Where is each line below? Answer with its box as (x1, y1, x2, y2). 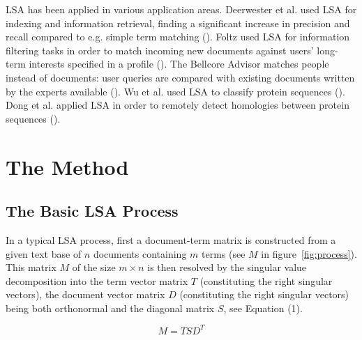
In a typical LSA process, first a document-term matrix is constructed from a (6, 232, 336, 247)
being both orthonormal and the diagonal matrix (6, 300, 215, 315)
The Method (6, 152, 129, 180)
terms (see (202, 246, 246, 261)
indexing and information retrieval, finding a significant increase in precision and (6, 15, 350, 30)
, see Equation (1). (223, 300, 303, 315)
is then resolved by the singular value (147, 260, 307, 275)
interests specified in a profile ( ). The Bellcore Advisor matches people (29, 56, 329, 71)
